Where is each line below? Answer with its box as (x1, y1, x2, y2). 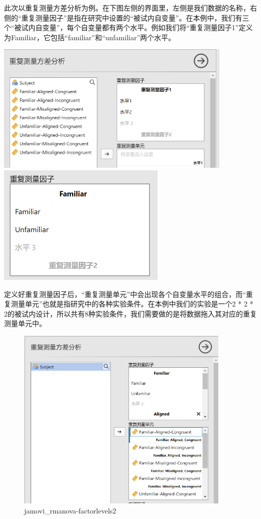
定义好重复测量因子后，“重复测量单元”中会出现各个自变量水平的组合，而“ (4, 288, 246, 299)
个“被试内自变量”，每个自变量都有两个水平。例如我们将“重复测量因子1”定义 (4, 22, 253, 33)
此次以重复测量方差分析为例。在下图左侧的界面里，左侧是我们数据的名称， (4, 3, 250, 13)
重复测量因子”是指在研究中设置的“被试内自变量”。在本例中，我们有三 (21, 12, 249, 23)
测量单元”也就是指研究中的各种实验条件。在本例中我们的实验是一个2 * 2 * (11, 298, 253, 309)
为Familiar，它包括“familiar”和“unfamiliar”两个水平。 (4, 32, 176, 42)
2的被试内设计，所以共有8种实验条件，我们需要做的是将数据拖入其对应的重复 (4, 308, 257, 319)
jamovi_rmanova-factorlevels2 (24, 505, 116, 515)
